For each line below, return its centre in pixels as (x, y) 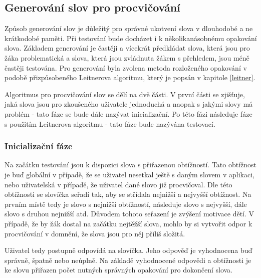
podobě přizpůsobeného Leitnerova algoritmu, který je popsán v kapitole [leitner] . (130, 77)
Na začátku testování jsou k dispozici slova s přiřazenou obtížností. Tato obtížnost (131, 165)
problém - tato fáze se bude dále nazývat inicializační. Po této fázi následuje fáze (128, 113)
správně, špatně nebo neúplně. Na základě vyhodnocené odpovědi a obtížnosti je (128, 260)
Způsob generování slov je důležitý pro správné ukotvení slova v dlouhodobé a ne (129, 28)
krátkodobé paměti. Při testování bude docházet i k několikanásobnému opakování (131, 38)
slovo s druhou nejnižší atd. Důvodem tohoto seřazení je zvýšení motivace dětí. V (129, 214)
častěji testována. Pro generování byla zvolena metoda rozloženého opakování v (126, 67)
